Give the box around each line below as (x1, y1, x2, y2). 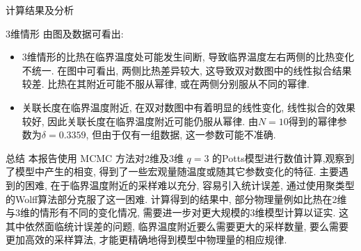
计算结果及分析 (6, 3, 74, 17)
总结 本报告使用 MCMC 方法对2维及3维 (6, 150, 184, 165)
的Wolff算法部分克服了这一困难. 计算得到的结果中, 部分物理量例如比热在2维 (6, 191, 347, 206)
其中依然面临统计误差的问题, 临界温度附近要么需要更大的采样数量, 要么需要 (6, 218, 349, 233)
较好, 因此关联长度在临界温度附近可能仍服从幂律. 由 (22, 113, 258, 128)
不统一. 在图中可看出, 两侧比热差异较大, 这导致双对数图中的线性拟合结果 (22, 63, 352, 77)
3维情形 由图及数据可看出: (6, 26, 124, 40)
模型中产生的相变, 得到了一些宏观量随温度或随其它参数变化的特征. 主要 (15, 164, 339, 179)
